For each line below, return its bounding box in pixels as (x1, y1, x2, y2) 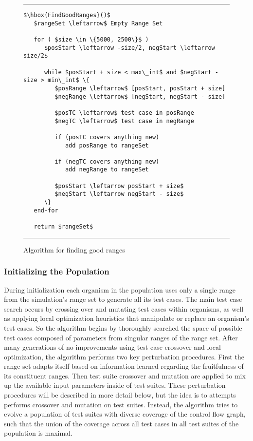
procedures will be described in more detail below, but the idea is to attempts (4, 390, 236, 400)
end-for (34, 207, 58, 214)
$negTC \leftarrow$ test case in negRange (54, 117, 194, 125)
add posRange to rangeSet (65, 142, 149, 149)
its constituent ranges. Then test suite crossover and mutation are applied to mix (4, 370, 246, 380)
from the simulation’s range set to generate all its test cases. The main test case (4, 294, 242, 304)
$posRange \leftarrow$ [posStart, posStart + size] (54, 84, 226, 92)
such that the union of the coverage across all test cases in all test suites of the (4, 418, 239, 428)
